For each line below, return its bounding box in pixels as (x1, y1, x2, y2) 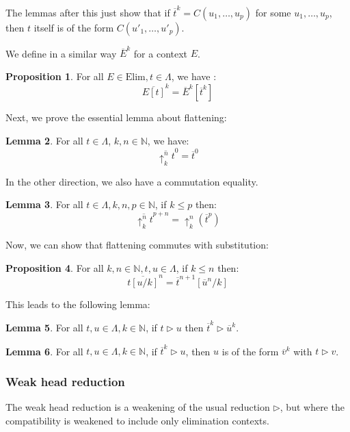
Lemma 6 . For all (5, 344, 83, 358)
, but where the (280, 400, 345, 414)
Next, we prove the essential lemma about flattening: (5, 110, 227, 125)
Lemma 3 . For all (5, 197, 83, 212)
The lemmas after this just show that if (5, 5, 170, 19)
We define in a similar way (5, 46, 117, 60)
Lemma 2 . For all (5, 133, 83, 147)
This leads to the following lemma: (5, 296, 150, 311)
